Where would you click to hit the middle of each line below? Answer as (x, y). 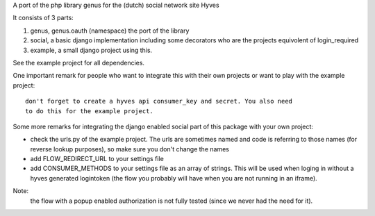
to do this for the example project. (90, 111)
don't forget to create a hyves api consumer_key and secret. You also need (159, 101)
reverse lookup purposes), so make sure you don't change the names (130, 149)
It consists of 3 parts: (43, 18)
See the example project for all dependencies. (79, 63)
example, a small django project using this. (91, 50)
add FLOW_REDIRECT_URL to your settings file (97, 159)
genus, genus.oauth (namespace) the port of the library (110, 31)
